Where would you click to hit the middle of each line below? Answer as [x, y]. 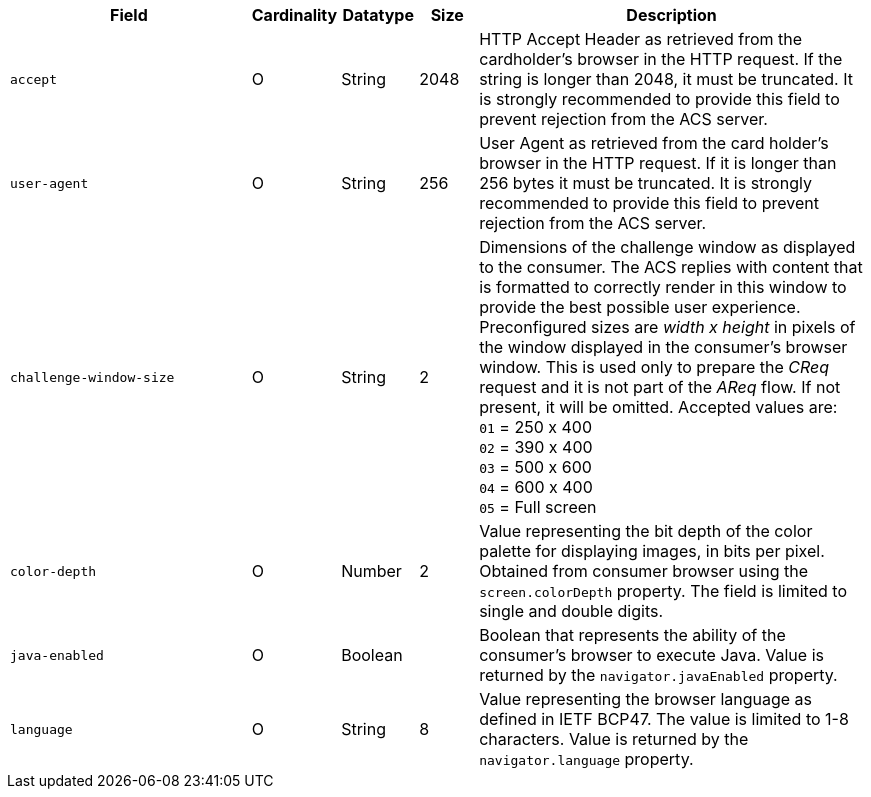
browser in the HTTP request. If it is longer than [658, 163]
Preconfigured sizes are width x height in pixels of [667, 327]
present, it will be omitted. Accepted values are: [658, 407]
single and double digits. [571, 611]
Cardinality [294, 15]
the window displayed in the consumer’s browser [663, 347]
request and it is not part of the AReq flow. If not [660, 387]
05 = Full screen [538, 507]
